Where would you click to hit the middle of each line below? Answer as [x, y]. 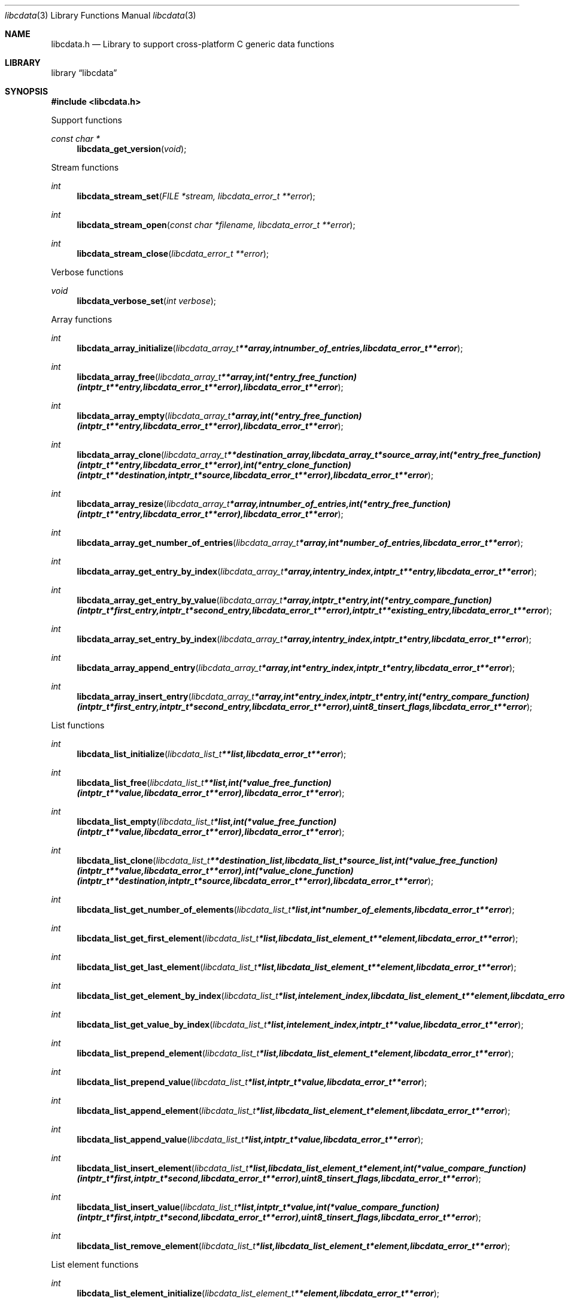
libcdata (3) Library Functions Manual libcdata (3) [101, 15]
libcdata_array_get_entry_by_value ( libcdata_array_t [180, 600]
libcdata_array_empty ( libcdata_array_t [154, 416]
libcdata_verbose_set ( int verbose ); [147, 301]
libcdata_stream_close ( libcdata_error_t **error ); [173, 253]
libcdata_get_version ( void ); [132, 149]
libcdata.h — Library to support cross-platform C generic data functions [193, 44]
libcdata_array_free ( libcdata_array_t [149, 377]
